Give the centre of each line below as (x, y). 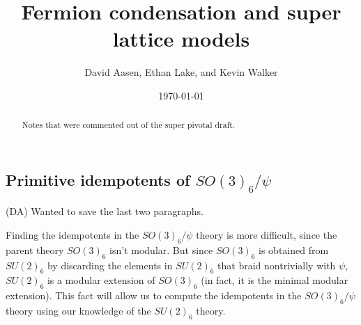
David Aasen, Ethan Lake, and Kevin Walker (181, 72)
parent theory (35, 249)
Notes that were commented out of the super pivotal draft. (129, 125)
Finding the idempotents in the (72, 234)
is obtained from (294, 249)
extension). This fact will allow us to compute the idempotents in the (154, 295)
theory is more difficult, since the (267, 234)
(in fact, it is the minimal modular (275, 280)
